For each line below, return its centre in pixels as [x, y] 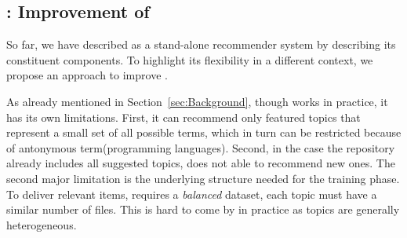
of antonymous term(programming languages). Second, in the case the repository [201, 147]
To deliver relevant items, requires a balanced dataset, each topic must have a [192, 194]
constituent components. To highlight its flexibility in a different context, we [190, 59]
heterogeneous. [42, 224]
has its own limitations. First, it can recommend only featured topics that [184, 117]
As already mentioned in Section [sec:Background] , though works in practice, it [197, 101]
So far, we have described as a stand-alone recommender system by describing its [201, 44]
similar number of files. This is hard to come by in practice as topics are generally [203, 209]
